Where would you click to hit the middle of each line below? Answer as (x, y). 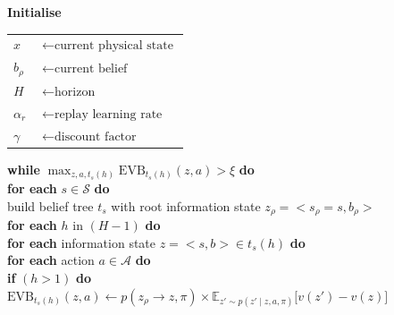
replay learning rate (109, 114)
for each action (51, 260)
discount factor (96, 136)
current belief (91, 69)
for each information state (82, 242)
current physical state (114, 46)
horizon (75, 92)
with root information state (186, 205)
